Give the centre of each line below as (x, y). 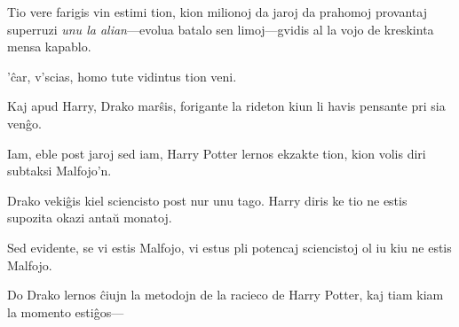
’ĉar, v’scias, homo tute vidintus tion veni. (122, 76)
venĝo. (24, 123)
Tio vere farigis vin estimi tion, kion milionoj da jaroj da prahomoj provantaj (217, 12)
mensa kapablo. (49, 47)
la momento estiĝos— (66, 311)
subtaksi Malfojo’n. (59, 171)
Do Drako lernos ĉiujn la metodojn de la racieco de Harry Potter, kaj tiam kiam (226, 295)
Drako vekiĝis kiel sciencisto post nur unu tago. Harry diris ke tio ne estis (207, 200)
